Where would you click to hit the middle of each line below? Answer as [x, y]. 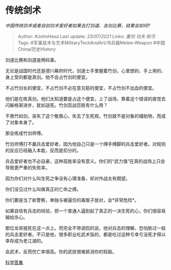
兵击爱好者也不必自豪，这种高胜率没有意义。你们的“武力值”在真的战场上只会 [85, 161]
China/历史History [37, 49]
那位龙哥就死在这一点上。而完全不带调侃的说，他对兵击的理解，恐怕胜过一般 [85, 228]
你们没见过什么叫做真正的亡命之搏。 [43, 189]
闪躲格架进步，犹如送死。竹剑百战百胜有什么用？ [56, 105]
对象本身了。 [23, 122]
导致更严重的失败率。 [27, 167]
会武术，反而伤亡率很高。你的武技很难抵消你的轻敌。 [61, 251]
